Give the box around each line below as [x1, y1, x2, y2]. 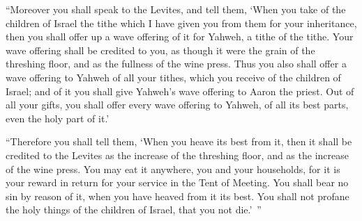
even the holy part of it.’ [6, 110, 110, 125]
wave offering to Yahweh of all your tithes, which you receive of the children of [6, 69, 341, 84]
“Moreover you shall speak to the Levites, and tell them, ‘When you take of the [6, 2, 346, 16]
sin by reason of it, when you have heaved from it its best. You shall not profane [6, 188, 349, 203]
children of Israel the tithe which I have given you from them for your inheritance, [6, 15, 357, 30]
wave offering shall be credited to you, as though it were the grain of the [6, 42, 315, 57]
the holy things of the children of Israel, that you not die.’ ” [6, 202, 262, 217]
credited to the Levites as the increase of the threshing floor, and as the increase [6, 147, 349, 162]
